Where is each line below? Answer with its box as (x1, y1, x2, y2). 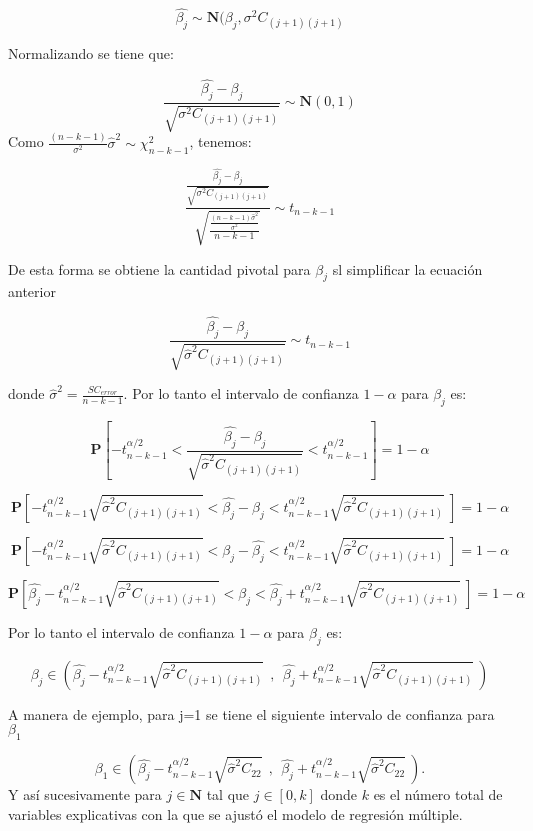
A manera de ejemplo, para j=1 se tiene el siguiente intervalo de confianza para (8, 703, 495, 724)
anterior (8, 281, 56, 302)
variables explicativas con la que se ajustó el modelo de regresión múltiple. (8, 803, 463, 824)
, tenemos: (189, 131, 252, 152)
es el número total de (373, 784, 503, 805)
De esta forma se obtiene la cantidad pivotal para (8, 258, 311, 279)
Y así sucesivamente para (8, 784, 162, 805)
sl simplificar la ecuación (332, 258, 483, 279)
